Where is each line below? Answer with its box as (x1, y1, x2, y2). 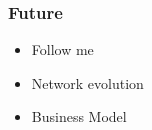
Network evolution (31, 72, 144, 93)
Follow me (31, 39, 94, 60)
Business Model (31, 106, 127, 127)
